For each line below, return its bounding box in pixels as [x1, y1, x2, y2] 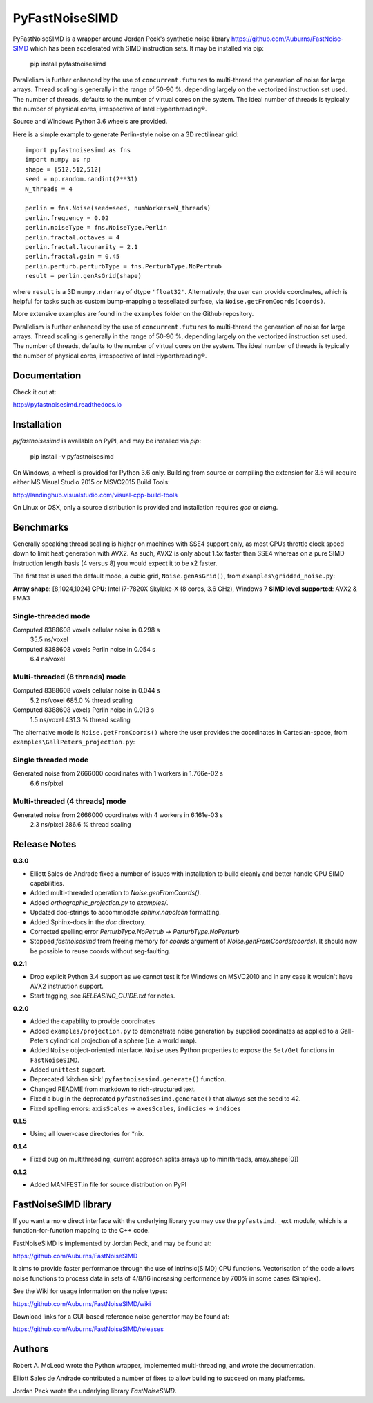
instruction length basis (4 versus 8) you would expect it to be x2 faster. [12, 559, 218, 567]
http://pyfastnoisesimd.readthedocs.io [12, 401, 122, 409]
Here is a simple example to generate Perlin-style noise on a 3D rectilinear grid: [12, 130, 239, 138]
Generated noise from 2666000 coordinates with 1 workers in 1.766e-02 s [12, 769, 224, 778]
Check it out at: [12, 387, 57, 396]
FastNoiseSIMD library [12, 1198, 112, 1210]
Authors [12, 1343, 49, 1355]
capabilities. [30, 879, 65, 888]
